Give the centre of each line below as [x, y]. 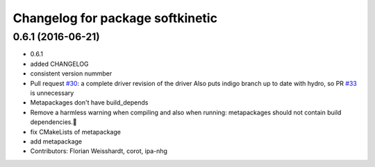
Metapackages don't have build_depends [89, 103]
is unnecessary [52, 93]
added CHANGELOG [60, 64]
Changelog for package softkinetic [115, 18]
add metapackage [56, 141]
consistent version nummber [71, 73]
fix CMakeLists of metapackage [76, 132]
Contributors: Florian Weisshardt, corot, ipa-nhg [99, 151]
